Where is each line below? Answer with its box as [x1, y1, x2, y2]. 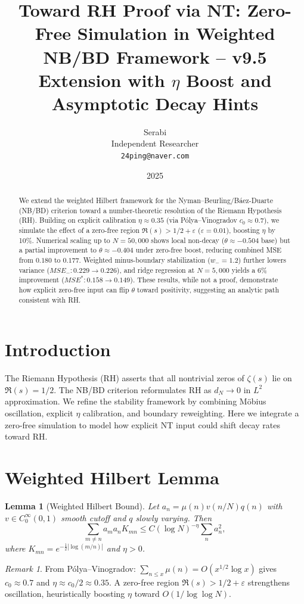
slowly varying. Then [135, 511, 212, 524]
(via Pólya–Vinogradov [166, 215, 237, 225]
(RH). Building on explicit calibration [18, 215, 137, 225]
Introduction [5, 337, 111, 362]
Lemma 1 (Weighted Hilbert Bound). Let [5, 499, 159, 512]
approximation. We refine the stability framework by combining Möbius [5, 395, 266, 407]
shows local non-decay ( [151, 235, 225, 245]
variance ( [18, 264, 50, 275]
